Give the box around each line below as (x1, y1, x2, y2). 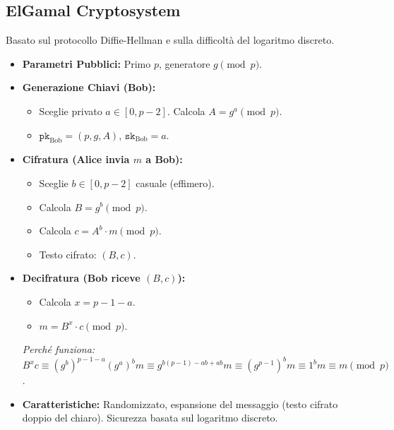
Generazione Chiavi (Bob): (22, 80, 156, 95)
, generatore (158, 56, 210, 71)
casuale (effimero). (136, 175, 215, 190)
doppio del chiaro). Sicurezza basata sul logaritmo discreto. (22, 410, 278, 425)
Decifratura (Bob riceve (22, 270, 141, 285)
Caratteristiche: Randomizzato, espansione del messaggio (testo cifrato (22, 396, 338, 411)
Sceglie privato (39, 103, 102, 118)
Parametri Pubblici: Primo (22, 56, 151, 71)
